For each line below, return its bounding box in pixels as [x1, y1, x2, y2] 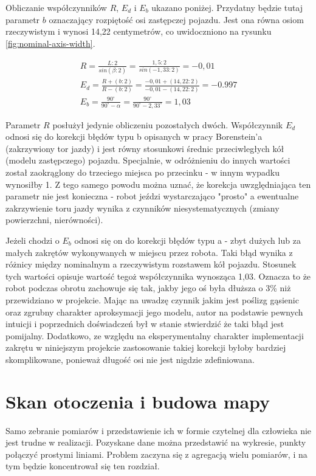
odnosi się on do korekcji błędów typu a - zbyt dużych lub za [74, 234, 301, 247]
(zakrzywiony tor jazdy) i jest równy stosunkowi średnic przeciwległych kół [5, 142, 284, 154]
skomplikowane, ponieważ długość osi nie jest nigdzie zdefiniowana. [5, 353, 255, 365]
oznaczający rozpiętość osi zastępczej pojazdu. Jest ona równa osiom [49, 13, 304, 26]
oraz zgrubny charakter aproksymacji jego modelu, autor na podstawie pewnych [5, 305, 303, 318]
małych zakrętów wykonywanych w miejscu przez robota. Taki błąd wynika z [5, 246, 293, 258]
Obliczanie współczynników [5, 1, 107, 13]
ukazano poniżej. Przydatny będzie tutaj [151, 1, 303, 13]
